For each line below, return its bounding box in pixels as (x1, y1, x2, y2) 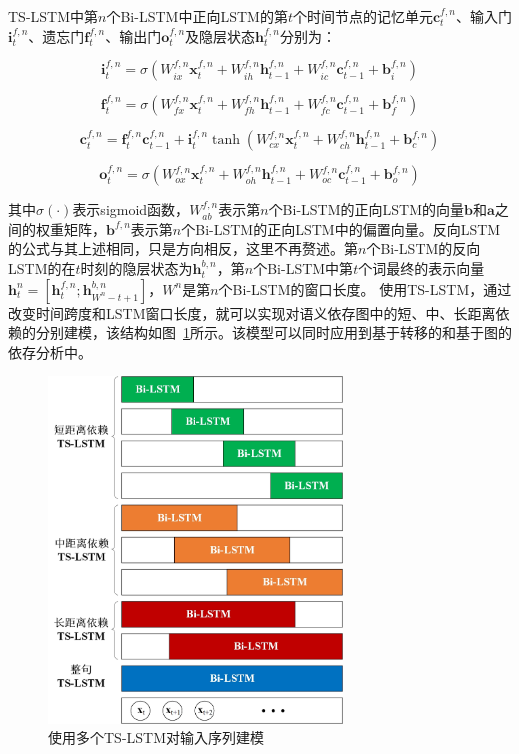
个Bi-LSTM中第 (253, 257, 354, 278)
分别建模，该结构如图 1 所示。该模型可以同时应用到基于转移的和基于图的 (35, 322, 512, 343)
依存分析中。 (8, 341, 92, 362)
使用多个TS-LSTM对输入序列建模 (48, 727, 265, 748)
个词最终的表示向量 (358, 257, 485, 278)
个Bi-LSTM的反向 (366, 238, 481, 259)
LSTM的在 (8, 257, 76, 278)
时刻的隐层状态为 (80, 257, 193, 278)
